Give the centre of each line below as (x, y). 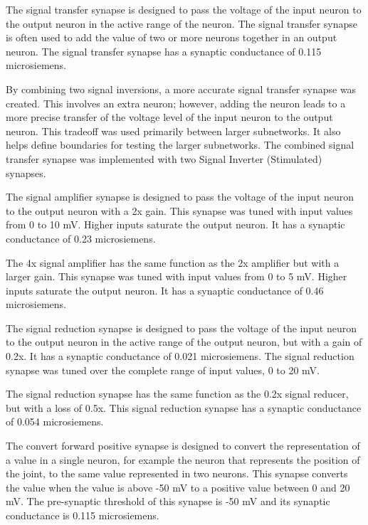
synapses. (26, 173)
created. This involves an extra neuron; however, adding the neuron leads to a (176, 103)
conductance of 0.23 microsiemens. (81, 238)
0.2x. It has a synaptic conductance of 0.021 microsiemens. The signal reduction (180, 356)
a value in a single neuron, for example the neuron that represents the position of (183, 459)
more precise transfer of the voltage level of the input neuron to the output (169, 117)
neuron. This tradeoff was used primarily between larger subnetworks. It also (173, 131)
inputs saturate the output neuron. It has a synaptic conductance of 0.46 (165, 290)
